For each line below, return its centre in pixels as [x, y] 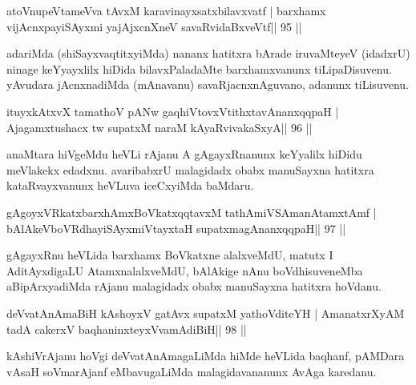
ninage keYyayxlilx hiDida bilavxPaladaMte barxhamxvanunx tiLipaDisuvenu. [199, 68]
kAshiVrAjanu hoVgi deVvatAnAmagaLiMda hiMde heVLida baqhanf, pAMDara [206, 356]
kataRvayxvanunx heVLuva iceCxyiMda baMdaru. [130, 185]
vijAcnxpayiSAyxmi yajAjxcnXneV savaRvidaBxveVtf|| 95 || [154, 26]
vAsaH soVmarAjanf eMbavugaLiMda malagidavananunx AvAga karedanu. [192, 371]
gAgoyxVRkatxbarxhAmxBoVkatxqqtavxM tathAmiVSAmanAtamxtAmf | [192, 212]
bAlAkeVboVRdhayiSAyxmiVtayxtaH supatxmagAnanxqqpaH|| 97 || [176, 228]
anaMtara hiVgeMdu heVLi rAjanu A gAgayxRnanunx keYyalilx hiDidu [184, 154]
